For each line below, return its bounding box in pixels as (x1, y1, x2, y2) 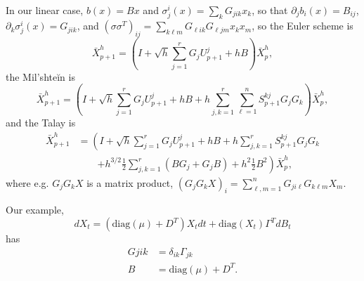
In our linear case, (6, 3, 84, 17)
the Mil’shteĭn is (6, 69, 75, 84)
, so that (252, 3, 288, 17)
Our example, (6, 202, 64, 217)
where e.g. (6, 175, 49, 190)
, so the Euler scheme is (252, 18, 353, 33)
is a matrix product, (86, 175, 174, 190)
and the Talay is (6, 115, 76, 129)
